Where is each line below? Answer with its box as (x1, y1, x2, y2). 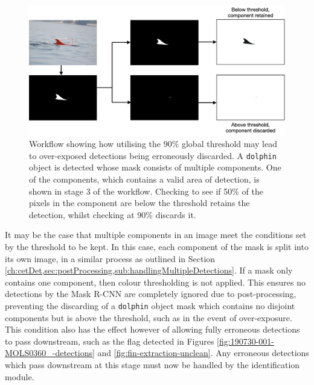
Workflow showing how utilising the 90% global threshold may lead (29, 137, 277, 150)
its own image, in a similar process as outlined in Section (5, 252, 216, 264)
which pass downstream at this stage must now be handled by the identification (5, 358, 300, 371)
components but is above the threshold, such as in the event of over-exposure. (5, 311, 292, 324)
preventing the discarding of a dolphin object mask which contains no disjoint (5, 299, 295, 311)
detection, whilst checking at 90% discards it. (29, 208, 196, 221)
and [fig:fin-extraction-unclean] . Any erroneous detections (97, 346, 309, 359)
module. (5, 370, 34, 383)
